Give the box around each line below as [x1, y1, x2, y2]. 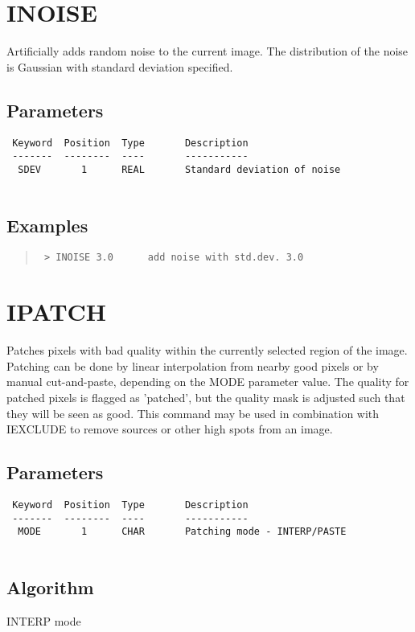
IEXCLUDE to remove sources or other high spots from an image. [6, 421, 333, 437]
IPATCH [6, 295, 107, 328]
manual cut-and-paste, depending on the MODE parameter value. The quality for [6, 373, 409, 390]
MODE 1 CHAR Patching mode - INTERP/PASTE [18, 526, 347, 538]
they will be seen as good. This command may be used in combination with [6, 404, 380, 421]
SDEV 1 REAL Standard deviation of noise [18, 163, 341, 175]
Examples [6, 212, 88, 237]
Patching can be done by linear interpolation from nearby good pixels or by [6, 357, 379, 374]
